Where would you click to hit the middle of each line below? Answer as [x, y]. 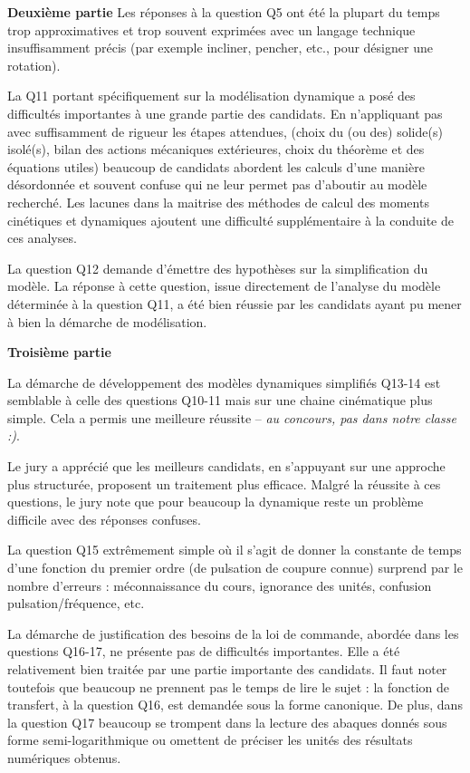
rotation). [34, 65]
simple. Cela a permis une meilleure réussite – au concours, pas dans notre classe [232, 417]
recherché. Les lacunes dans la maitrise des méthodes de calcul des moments [218, 202]
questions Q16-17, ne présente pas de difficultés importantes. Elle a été [204, 651]
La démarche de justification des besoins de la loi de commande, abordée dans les [233, 633]
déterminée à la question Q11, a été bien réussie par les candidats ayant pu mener [235, 303]
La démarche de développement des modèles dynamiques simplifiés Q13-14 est [224, 382]
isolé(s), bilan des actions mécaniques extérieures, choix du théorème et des [216, 149]
